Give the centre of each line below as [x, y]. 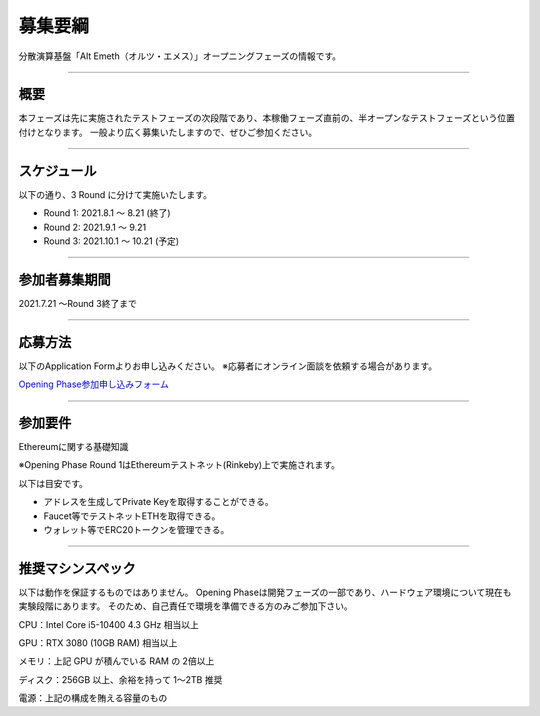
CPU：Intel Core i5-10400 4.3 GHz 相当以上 [108, 624]
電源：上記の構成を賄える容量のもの [93, 698]
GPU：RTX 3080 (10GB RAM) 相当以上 [98, 643]
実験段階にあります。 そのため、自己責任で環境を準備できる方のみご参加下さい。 [186, 606]
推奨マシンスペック [77, 568]
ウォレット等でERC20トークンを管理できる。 [136, 529]
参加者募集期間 [64, 279]
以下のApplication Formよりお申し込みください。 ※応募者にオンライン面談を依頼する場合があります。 [228, 366]
